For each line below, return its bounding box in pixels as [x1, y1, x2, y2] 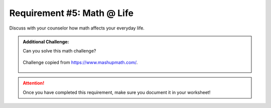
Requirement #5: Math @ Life [9, 7, 134, 18]
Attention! [23, 80, 45, 86]
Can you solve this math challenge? [23, 48, 96, 54]
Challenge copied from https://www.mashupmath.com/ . [23, 59, 138, 65]
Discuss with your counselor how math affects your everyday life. [9, 25, 145, 31]
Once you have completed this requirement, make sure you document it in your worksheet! [23, 89, 211, 95]
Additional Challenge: [23, 38, 69, 44]
